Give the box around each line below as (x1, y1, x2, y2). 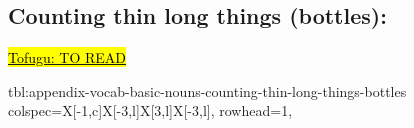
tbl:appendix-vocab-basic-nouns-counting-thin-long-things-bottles (8, 80, 407, 101)
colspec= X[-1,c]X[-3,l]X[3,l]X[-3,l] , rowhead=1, (8, 100, 293, 121)
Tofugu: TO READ (8, 47, 127, 68)
